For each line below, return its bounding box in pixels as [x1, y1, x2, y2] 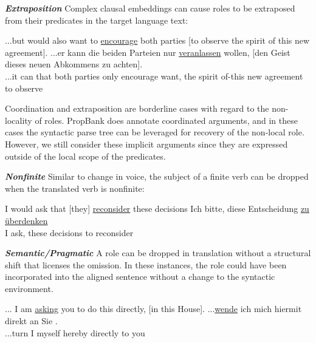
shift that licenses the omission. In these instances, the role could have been [5, 258, 287, 271]
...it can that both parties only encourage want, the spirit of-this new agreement [5, 69, 303, 82]
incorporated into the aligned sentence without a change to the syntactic [5, 270, 275, 283]
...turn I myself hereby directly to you [5, 326, 145, 339]
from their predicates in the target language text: [5, 13, 188, 26]
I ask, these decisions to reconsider [5, 226, 134, 239]
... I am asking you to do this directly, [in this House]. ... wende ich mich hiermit [5, 302, 302, 315]
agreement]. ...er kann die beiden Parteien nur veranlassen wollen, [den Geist [5, 46, 290, 58]
